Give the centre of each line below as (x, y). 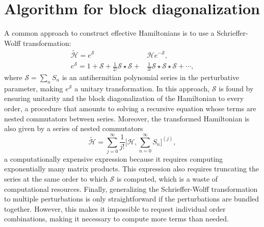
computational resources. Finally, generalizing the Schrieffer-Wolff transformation (131, 188)
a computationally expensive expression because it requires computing (114, 158)
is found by (236, 88)
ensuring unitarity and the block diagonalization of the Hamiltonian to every (124, 98)
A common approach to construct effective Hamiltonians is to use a (109, 33)
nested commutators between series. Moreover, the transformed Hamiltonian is (127, 118)
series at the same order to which (56, 179)
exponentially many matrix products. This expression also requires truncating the (132, 169)
